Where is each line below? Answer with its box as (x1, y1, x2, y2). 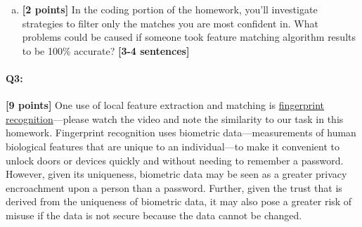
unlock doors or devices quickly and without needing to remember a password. (6, 153, 344, 167)
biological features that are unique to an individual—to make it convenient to (6, 138, 340, 153)
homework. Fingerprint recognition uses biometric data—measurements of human (6, 125, 356, 140)
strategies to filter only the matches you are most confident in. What (22, 15, 318, 30)
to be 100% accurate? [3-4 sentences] (22, 43, 190, 58)
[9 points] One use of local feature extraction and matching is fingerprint (6, 98, 325, 112)
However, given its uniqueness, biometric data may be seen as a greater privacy (6, 167, 347, 181)
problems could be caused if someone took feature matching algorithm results (22, 30, 356, 44)
